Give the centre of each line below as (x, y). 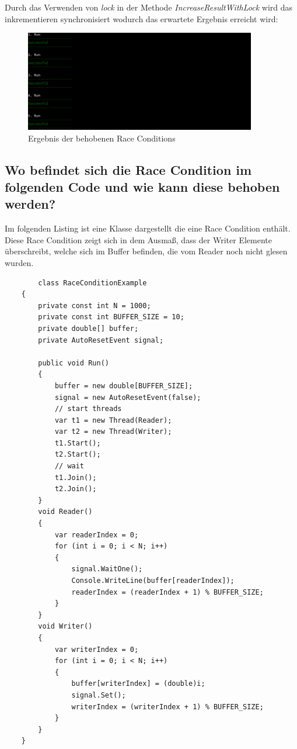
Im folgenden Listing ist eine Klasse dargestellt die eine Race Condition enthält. (148, 228)
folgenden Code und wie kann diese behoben (142, 186)
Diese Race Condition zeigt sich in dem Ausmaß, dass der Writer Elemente (138, 239)
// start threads (88, 409)
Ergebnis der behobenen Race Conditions (102, 138)
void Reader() (65, 512)
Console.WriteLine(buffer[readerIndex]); (153, 581)
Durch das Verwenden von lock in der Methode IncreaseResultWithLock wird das (149, 7)
